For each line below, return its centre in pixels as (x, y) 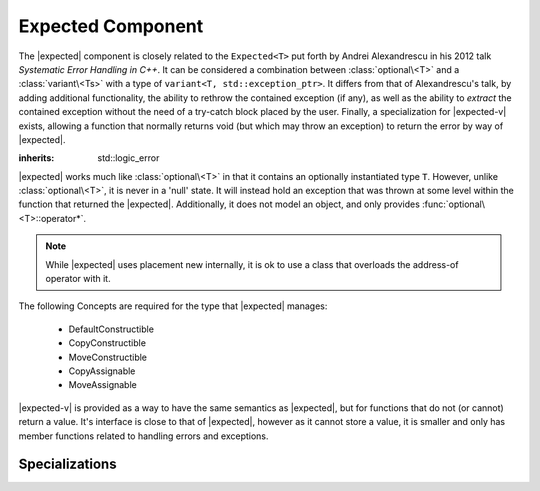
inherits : (36, 158)
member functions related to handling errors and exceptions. (143, 436)
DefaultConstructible (111, 329)
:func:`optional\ (453, 204)
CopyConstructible (107, 343)
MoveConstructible (108, 357)
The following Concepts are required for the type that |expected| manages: (173, 306)
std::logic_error (128, 158)
